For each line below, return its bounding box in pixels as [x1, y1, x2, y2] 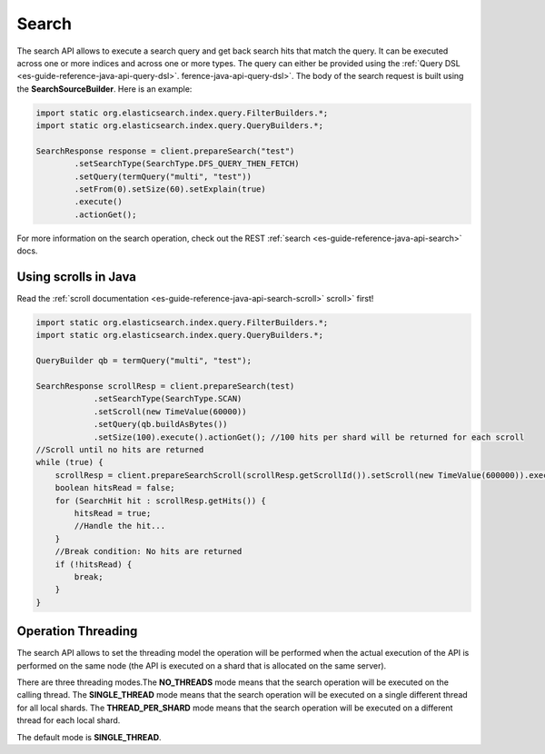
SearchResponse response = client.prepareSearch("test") [35, 145, 295, 156]
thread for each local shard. [16, 715, 121, 726]
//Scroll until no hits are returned [35, 445, 204, 454]
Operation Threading [16, 623, 138, 640]
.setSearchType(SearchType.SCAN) [93, 393, 243, 404]
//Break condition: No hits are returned [54, 546, 243, 557]
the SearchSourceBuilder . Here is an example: [16, 83, 193, 94]
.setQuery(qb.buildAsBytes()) [93, 419, 228, 430]
